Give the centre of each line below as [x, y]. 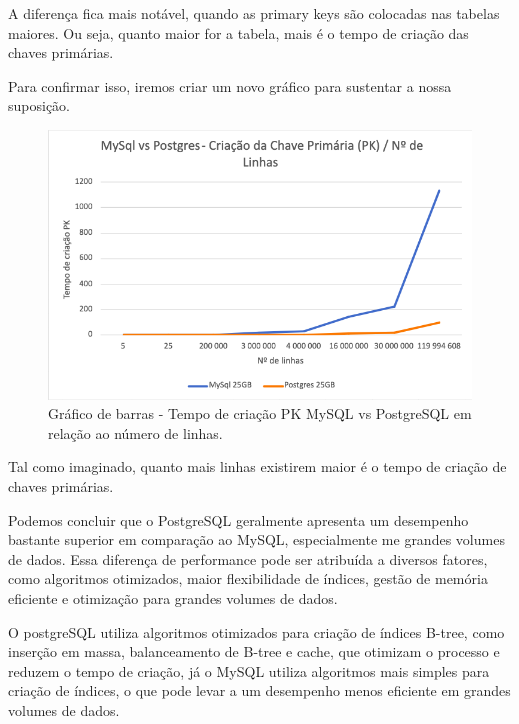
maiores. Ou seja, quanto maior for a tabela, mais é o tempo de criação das [238, 32]
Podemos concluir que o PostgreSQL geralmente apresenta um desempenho [238, 519]
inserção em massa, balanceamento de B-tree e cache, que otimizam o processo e [254, 651]
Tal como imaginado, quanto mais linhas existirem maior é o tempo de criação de [257, 466]
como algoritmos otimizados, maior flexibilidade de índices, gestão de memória [248, 578]
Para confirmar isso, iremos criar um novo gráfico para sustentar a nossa [230, 85]
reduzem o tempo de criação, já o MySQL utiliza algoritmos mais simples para [249, 670]
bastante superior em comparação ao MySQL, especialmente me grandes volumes [256, 539]
